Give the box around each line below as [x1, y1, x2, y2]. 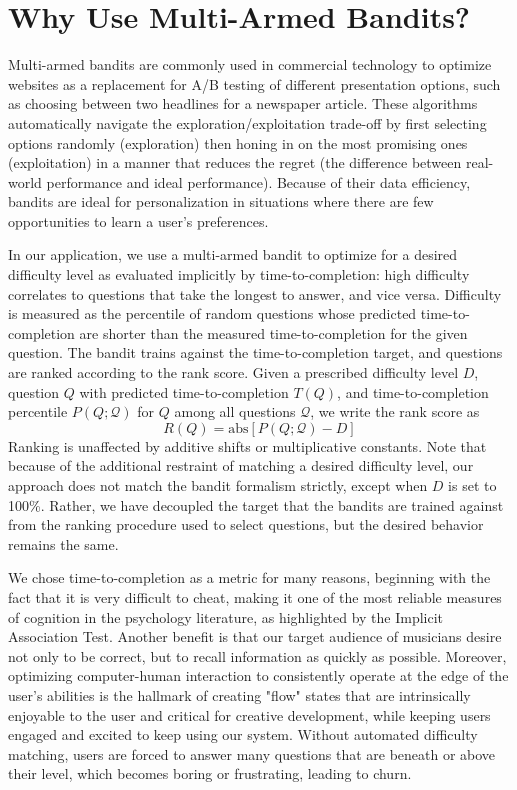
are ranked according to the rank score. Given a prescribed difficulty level [8, 362, 459, 383]
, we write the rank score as [310, 401, 480, 422]
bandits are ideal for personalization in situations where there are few [8, 191, 434, 212]
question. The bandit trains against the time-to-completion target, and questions [8, 342, 503, 363]
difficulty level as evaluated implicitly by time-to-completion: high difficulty [8, 264, 470, 285]
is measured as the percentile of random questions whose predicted [8, 303, 417, 324]
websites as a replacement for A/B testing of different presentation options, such [8, 73, 501, 94]
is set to [448, 475, 497, 495]
